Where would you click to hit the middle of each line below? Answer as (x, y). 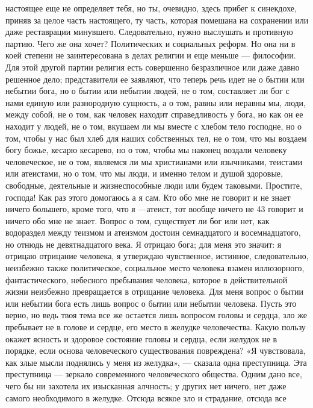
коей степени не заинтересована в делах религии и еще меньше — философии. (151, 55)
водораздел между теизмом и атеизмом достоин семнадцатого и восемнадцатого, (153, 232)
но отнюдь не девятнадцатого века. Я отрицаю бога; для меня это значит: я (144, 244)
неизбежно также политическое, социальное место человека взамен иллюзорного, (155, 268)
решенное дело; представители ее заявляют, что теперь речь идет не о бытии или (155, 79)
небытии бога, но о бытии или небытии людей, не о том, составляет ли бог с (147, 91)
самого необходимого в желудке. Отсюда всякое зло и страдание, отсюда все (146, 397)
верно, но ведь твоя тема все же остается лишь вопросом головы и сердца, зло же (156, 315)
